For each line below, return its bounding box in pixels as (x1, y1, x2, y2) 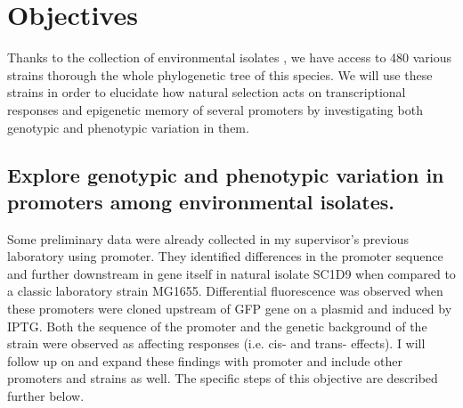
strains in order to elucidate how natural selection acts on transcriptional (7, 83, 406, 102)
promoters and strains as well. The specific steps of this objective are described (7, 369, 438, 388)
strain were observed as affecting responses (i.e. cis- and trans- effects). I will (7, 334, 426, 353)
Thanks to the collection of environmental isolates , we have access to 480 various (7, 48, 452, 67)
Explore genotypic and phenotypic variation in (7, 161, 444, 189)
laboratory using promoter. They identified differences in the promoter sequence (7, 247, 443, 265)
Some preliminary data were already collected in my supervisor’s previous (7, 229, 409, 248)
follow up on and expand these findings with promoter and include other (7, 351, 403, 370)
